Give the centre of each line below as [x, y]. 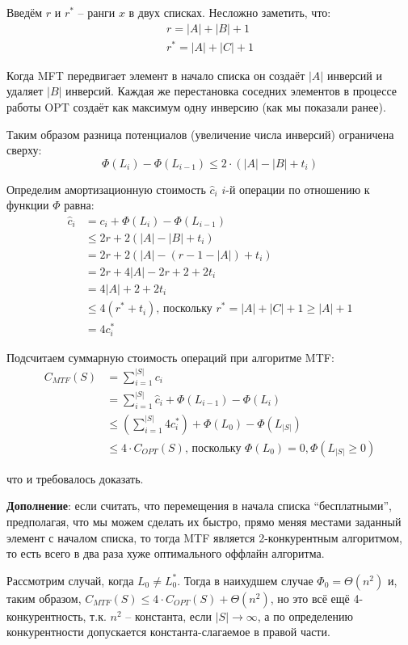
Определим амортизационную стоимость [106, 189]
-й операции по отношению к [298, 189]
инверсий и [354, 75]
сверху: [24, 150]
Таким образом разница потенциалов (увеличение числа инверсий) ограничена [200, 134]
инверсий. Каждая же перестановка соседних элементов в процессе [231, 91]
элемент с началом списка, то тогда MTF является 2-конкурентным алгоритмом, [204, 537]
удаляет [25, 91]
